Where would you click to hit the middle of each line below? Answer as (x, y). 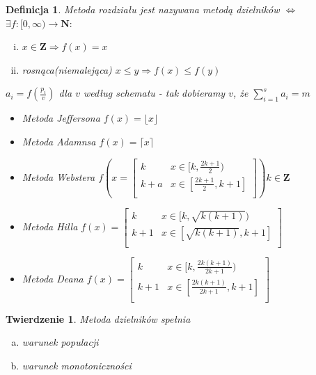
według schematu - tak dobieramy (154, 93)
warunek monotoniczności (77, 365)
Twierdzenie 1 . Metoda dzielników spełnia (98, 318)
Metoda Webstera (58, 176)
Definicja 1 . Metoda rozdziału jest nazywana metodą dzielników (143, 9)
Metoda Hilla (50, 226)
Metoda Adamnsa (59, 141)
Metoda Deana (53, 278)
